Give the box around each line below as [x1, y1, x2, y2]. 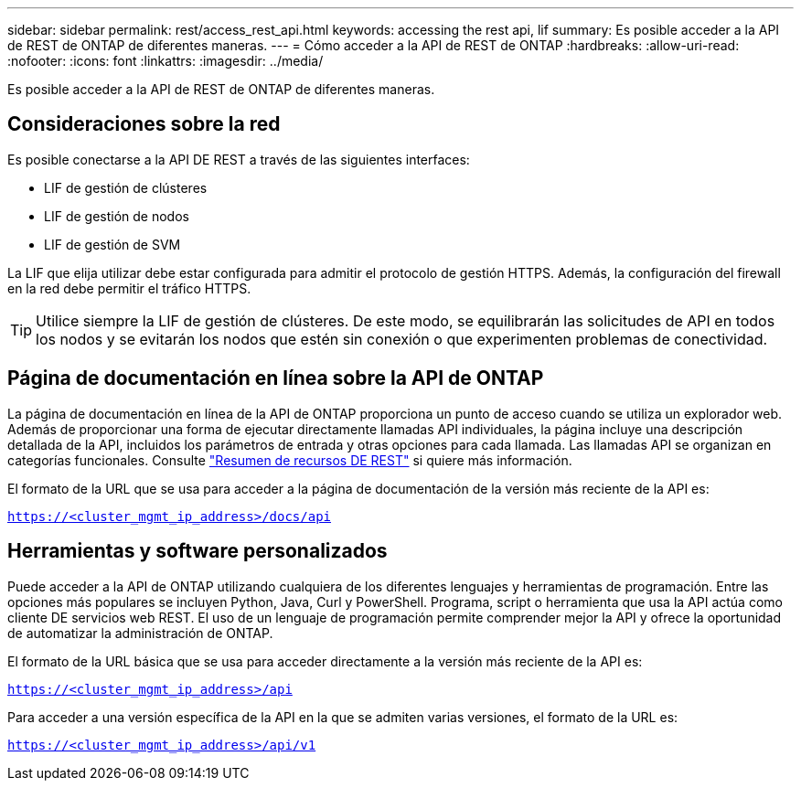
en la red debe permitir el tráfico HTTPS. [7, 280, 251, 296]
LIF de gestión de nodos [44, 208, 189, 224]
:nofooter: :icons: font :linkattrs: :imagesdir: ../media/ [7, 53, 324, 69]
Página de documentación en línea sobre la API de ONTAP [7, 367, 544, 390]
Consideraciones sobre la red [7, 112, 281, 136]
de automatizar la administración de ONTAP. [7, 624, 273, 641]
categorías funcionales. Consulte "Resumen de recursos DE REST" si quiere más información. [7, 452, 572, 468]
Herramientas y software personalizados [7, 539, 388, 563]
